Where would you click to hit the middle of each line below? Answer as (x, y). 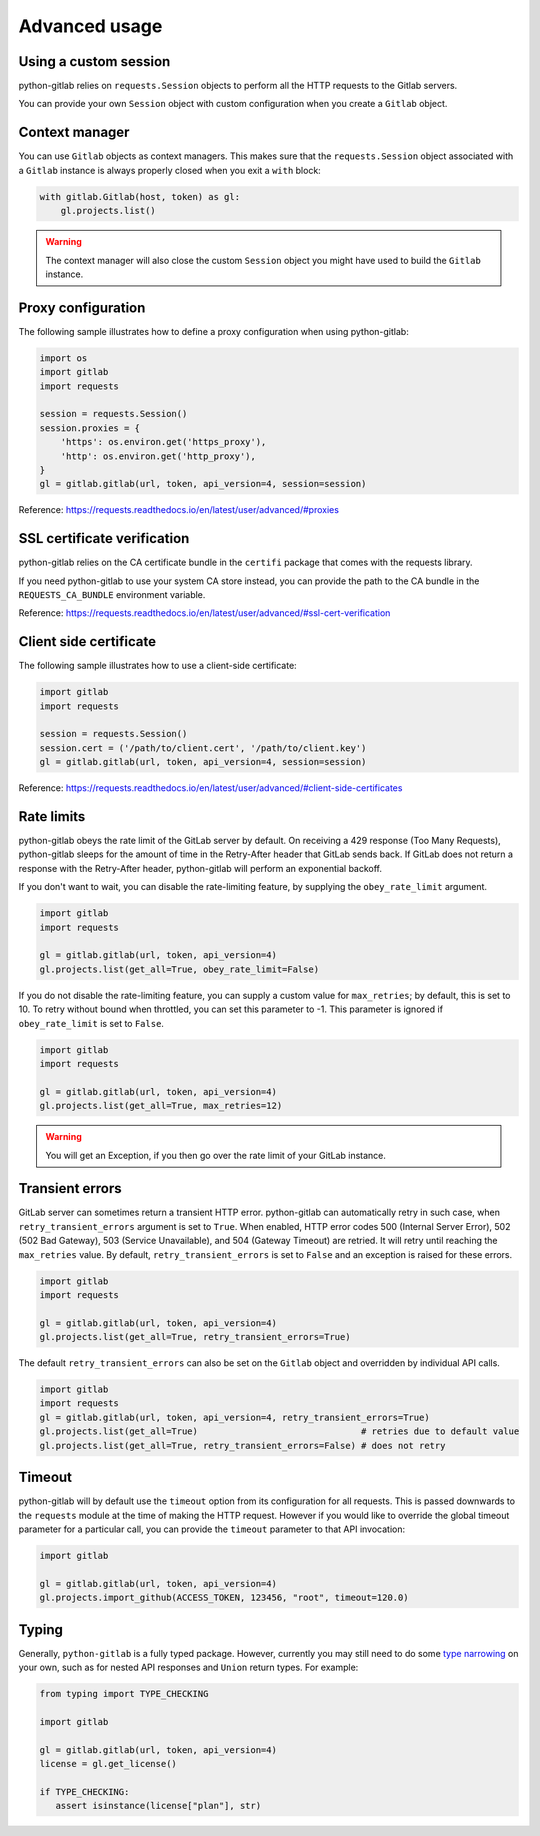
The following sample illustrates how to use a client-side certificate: (157, 666)
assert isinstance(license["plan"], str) (158, 1806)
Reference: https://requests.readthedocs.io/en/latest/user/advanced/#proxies (179, 510)
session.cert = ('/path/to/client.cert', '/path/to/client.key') (203, 748)
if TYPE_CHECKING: (84, 1791)
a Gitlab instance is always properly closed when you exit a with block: (170, 170)
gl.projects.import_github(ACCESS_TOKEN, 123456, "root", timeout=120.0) (224, 1598)
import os (63, 358)
